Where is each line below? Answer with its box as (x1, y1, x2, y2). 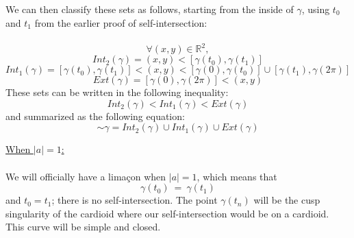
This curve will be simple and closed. (5, 219, 161, 234)
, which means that (197, 169, 277, 183)
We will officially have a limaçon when (5, 169, 166, 183)
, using (301, 2, 330, 16)
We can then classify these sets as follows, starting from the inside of (5, 2, 294, 16)
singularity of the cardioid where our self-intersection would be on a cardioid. (5, 206, 329, 220)
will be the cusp (253, 193, 320, 207)
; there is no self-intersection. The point (51, 193, 218, 207)
